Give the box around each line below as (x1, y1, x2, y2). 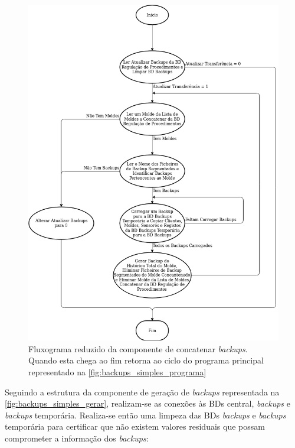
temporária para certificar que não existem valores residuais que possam (5, 420, 265, 433)
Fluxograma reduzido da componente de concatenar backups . (28, 342, 248, 355)
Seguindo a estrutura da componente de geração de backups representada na (5, 385, 280, 398)
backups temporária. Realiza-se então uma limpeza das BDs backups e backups (5, 408, 286, 421)
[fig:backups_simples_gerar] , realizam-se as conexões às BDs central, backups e (5, 397, 290, 410)
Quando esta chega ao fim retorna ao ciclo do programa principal (28, 354, 264, 366)
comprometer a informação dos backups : (5, 432, 149, 444)
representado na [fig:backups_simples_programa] (28, 366, 206, 378)
